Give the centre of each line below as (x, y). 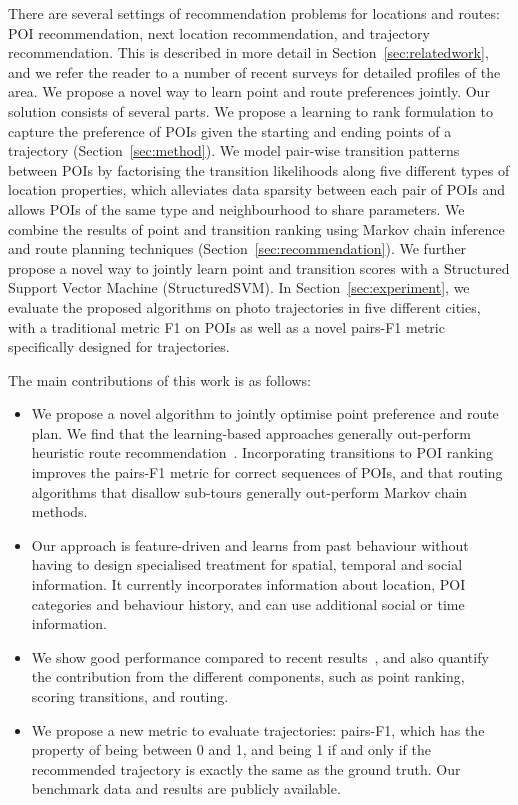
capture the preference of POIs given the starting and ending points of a (230, 130)
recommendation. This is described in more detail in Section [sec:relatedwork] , (248, 52)
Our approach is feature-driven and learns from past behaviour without (250, 544)
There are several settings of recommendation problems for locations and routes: (254, 13)
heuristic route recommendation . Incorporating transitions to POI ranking (262, 452)
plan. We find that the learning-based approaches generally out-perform (251, 432)
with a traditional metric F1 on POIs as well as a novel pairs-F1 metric (226, 326)
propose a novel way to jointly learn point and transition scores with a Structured (259, 267)
